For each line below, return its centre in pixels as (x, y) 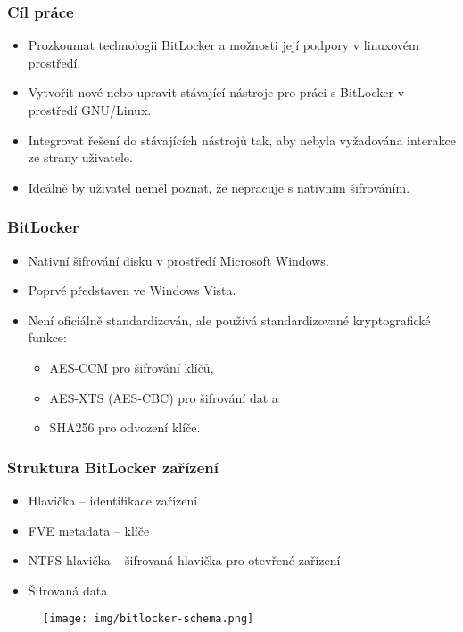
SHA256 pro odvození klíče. (125, 427)
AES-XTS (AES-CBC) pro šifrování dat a (164, 397)
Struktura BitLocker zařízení (113, 467)
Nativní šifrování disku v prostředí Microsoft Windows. (178, 260)
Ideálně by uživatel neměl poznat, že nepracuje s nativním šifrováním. (219, 187)
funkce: (47, 337)
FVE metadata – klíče (89, 530)
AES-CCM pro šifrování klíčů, (132, 367)
